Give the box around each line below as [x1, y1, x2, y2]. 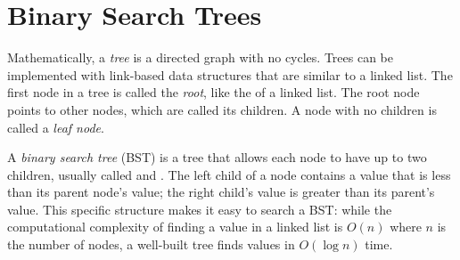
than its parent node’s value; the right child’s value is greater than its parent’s [7, 183, 435, 201]
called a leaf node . [7, 118, 104, 136]
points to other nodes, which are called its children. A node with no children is [7, 100, 437, 118]
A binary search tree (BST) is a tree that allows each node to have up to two [7, 148, 427, 167]
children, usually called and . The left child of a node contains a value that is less [7, 165, 451, 183]
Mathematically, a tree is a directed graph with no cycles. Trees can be [7, 48, 394, 67]
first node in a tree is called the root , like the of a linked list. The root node [7, 83, 420, 102]
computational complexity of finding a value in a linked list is [7, 217, 343, 236]
